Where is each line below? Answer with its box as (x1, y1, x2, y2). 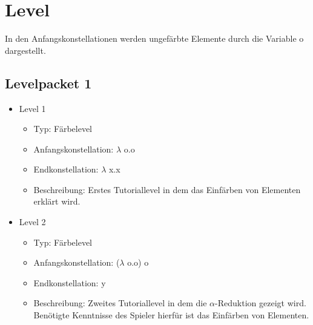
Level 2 (19, 215, 46, 228)
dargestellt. (5, 44, 46, 56)
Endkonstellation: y (33, 276, 106, 289)
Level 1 (19, 102, 46, 114)
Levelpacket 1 (5, 73, 92, 92)
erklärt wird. (33, 195, 81, 208)
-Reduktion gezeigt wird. (215, 297, 306, 309)
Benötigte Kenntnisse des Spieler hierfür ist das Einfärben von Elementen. (33, 309, 309, 321)
